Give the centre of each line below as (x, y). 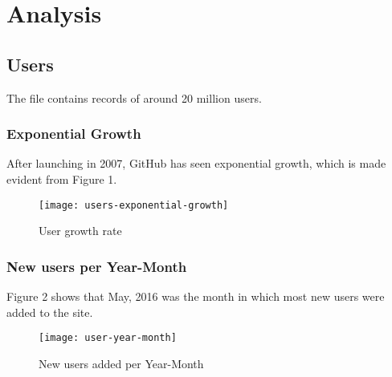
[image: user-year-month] (108, 338)
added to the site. (50, 312)
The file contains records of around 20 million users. (134, 97)
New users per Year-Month (97, 266)
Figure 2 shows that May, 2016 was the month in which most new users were (196, 296)
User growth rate (80, 231)
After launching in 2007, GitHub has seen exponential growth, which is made (196, 163)
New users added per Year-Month (121, 363)
